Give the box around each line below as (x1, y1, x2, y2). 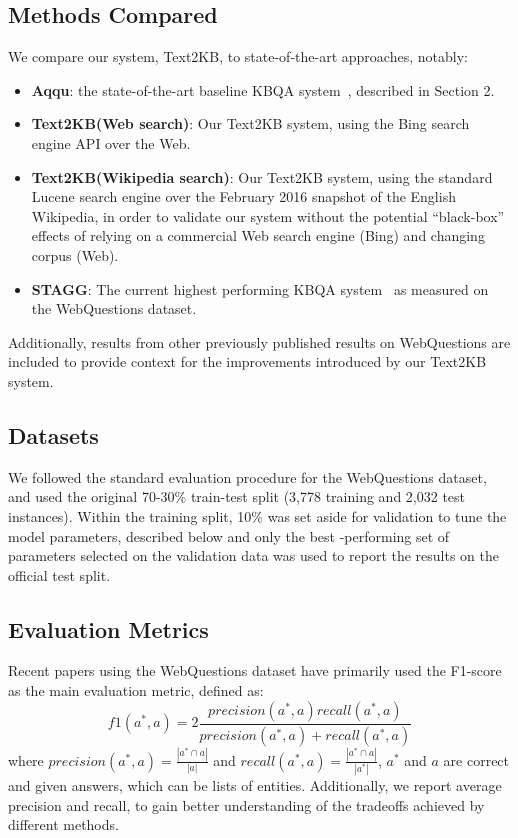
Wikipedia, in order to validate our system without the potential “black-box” (31, 205, 505, 226)
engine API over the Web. (31, 132, 191, 153)
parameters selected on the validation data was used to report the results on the (8, 545, 500, 566)
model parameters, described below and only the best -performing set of (8, 525, 450, 546)
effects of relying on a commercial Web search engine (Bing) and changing (31, 225, 485, 246)
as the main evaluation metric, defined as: (8, 680, 264, 701)
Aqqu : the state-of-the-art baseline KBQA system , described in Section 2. (31, 79, 495, 100)
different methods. (8, 814, 119, 835)
